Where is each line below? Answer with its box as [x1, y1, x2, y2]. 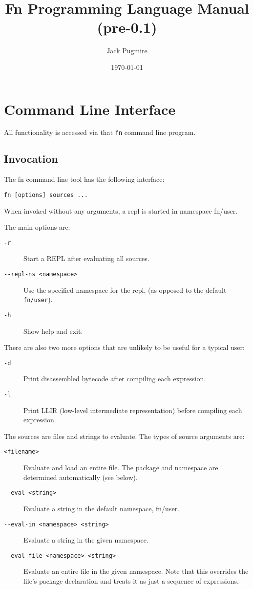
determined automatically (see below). [23, 472, 138, 482]
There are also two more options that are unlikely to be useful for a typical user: [4, 342, 245, 352]
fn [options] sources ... [4, 191, 88, 198]
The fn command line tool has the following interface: [4, 174, 165, 184]
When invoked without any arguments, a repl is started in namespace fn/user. [4, 205, 238, 216]
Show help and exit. [23, 326, 83, 336]
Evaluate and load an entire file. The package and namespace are [23, 462, 218, 473]
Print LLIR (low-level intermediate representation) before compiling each [23, 405, 242, 415]
